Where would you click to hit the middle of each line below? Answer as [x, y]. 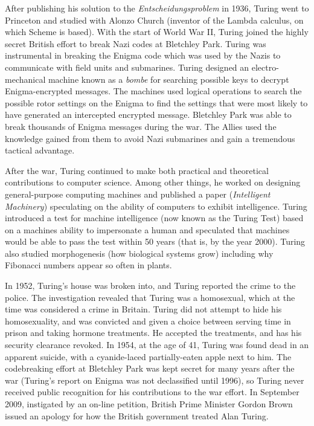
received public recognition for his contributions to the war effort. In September [152, 392]
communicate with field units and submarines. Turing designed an [127, 67]
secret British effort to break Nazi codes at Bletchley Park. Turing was [136, 43]
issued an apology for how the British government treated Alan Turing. [137, 415]
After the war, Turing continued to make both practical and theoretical [137, 170]
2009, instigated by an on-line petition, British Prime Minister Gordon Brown [149, 404]
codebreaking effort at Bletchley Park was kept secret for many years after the [150, 368]
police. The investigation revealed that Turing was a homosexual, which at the [150, 297]
